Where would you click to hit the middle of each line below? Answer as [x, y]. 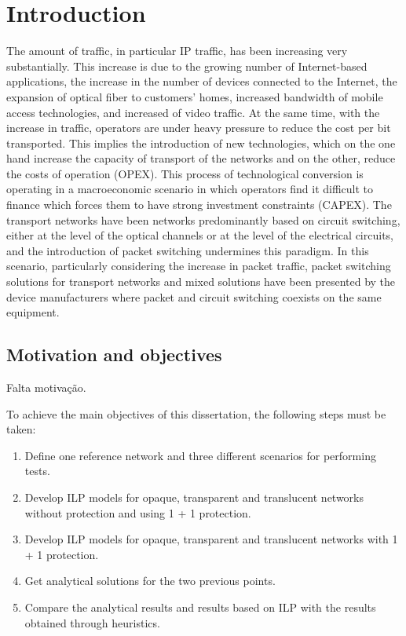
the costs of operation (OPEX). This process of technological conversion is [185, 173]
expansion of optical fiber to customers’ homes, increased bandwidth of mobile [195, 96]
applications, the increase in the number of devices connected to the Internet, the [202, 81]
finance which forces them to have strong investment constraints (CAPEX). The [199, 205]
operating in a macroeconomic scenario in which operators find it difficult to [190, 189]
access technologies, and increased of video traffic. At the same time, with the [193, 112]
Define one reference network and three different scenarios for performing [200, 455]
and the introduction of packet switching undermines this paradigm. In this [188, 250]
